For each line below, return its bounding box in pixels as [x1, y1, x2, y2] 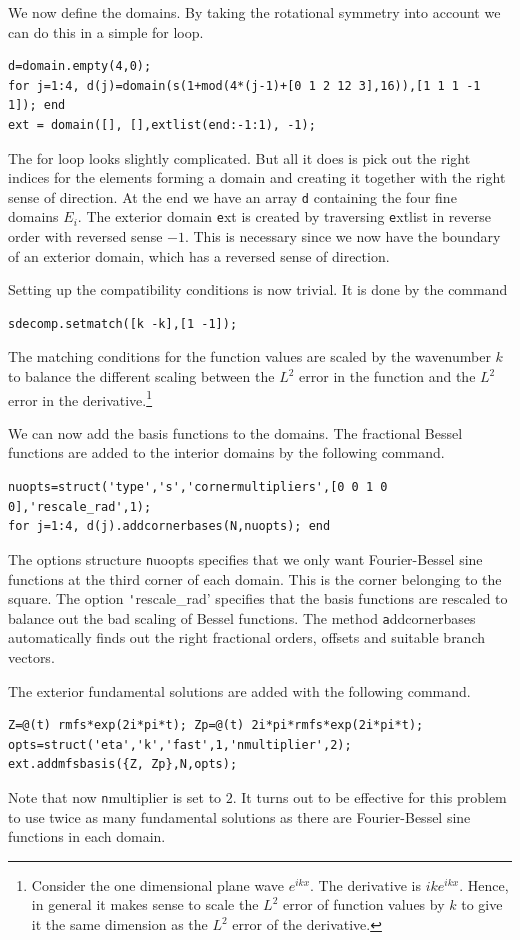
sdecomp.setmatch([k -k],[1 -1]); [8, 316, 238, 331]
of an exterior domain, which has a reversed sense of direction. [8, 245, 390, 266]
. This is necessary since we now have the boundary [184, 226, 501, 247]
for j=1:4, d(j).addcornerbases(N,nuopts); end [8, 519, 331, 534]
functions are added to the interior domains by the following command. [8, 442, 445, 463]
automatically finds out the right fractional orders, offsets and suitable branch [8, 627, 486, 648]
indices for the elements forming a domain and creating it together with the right [8, 167, 506, 188]
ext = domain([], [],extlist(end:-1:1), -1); [8, 117, 316, 132]
